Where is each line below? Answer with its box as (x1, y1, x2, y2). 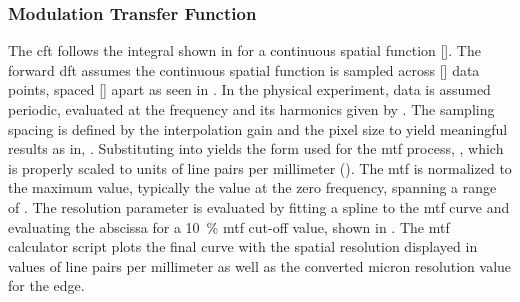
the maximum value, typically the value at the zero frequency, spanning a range (8, 177, 497, 198)
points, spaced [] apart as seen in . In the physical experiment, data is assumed (8, 79, 491, 100)
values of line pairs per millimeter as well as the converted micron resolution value (8, 255, 512, 276)
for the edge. (8, 275, 85, 296)
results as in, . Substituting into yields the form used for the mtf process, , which (8, 138, 504, 159)
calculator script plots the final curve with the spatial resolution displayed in (8, 236, 478, 257)
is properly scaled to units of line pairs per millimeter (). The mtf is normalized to (8, 157, 512, 178)
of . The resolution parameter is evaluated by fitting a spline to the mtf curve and (8, 196, 510, 217)
